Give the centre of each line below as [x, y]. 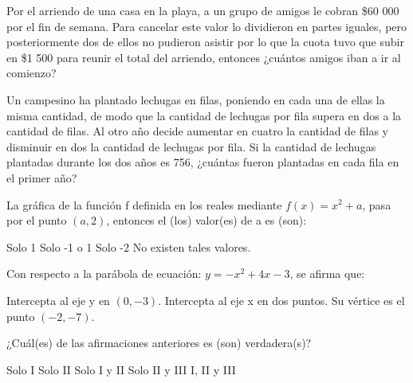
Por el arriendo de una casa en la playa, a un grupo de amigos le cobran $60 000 [203, 10]
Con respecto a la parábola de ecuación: [104, 274]
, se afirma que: [327, 274]
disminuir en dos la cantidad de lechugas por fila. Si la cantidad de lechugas [191, 146]
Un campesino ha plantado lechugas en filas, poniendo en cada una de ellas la [196, 99]
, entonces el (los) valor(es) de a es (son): [206, 220]
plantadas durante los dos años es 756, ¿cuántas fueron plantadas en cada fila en [203, 162]
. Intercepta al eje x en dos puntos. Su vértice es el [281, 300]
